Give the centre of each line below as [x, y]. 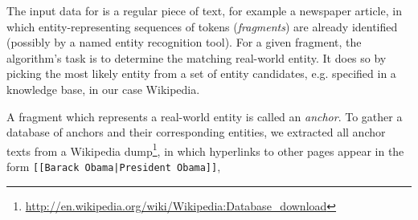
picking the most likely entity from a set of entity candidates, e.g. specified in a [201, 73]
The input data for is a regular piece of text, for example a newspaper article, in [204, 10]
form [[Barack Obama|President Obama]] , [114, 166]
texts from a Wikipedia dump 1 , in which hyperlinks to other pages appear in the [205, 149]
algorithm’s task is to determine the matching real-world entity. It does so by [197, 57]
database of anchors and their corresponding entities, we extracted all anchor [196, 132]
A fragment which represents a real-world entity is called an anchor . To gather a [205, 116]
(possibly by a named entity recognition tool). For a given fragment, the [184, 42]
